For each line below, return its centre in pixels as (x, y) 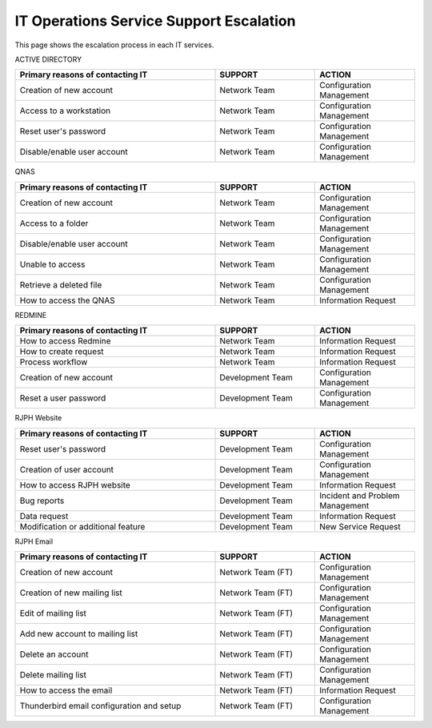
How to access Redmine (65, 341)
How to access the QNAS (67, 300)
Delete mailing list (53, 674)
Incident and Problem (359, 495)
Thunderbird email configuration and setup (100, 706)
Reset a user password (63, 398)
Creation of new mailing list (71, 593)
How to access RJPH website (75, 485)
